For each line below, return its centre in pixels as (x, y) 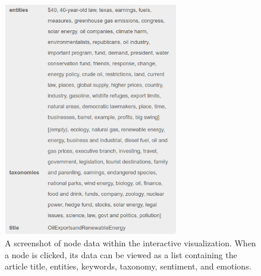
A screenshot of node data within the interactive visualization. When (130, 243)
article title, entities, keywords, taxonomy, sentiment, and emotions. (128, 266)
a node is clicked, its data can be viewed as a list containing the (121, 254)
